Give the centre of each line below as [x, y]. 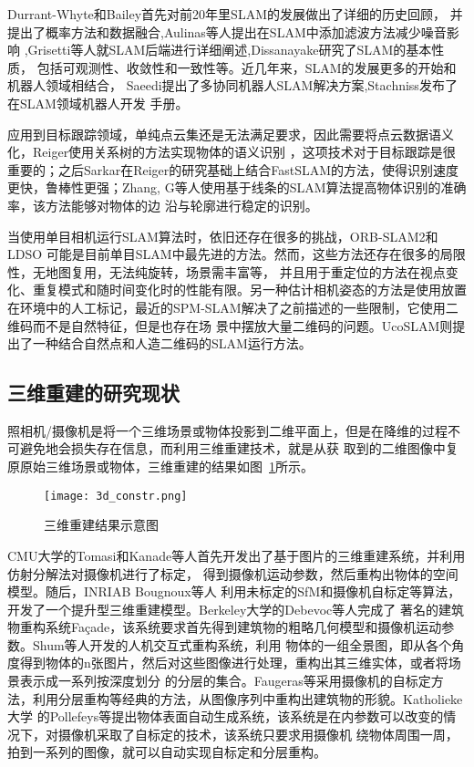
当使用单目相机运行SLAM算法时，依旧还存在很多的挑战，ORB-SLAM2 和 [223, 236]
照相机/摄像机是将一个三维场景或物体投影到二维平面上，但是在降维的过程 [227, 430]
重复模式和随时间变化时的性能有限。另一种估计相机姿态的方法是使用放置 [249, 290]
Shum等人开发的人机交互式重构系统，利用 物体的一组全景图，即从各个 [242, 644]
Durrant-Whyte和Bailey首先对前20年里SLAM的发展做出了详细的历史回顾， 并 [235, 14]
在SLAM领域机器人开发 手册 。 [98, 103]
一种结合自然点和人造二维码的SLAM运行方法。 [172, 343]
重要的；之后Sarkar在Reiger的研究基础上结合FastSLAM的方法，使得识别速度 [233, 169]
